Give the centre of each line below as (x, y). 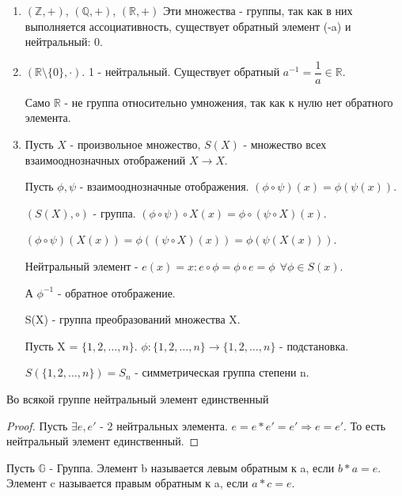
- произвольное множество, (135, 144)
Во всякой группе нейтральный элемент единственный (138, 398)
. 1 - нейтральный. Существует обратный (181, 72)
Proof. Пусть (37, 425)
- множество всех (285, 144)
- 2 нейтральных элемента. (164, 425)
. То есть (365, 425)
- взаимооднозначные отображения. (164, 186)
